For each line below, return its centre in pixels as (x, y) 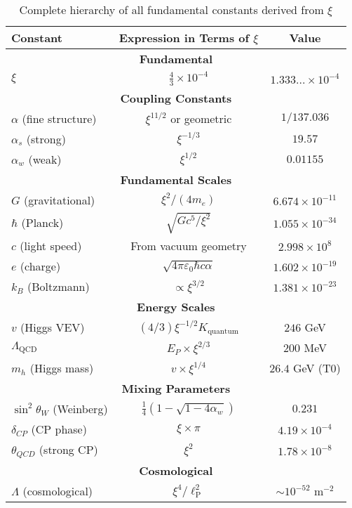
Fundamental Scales (176, 179)
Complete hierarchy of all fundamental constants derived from (171, 9)
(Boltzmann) (59, 287)
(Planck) (42, 223)
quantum (223, 331)
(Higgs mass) (62, 368)
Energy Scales (176, 307)
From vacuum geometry (189, 246)
